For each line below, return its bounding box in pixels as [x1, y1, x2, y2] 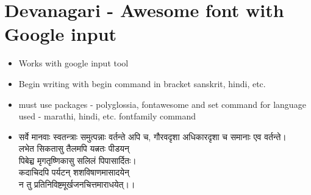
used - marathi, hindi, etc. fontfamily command [18, 110, 196, 122]
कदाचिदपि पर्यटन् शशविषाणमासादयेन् [18, 166, 130, 179]
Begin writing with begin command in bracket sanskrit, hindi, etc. [18, 77, 266, 90]
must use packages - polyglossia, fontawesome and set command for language [18, 97, 306, 110]
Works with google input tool [18, 57, 129, 69]
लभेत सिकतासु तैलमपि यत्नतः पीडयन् [18, 142, 130, 155]
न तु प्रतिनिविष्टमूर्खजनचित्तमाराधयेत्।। [18, 178, 135, 191]
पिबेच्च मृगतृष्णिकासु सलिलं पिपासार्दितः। [18, 154, 137, 166]
